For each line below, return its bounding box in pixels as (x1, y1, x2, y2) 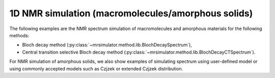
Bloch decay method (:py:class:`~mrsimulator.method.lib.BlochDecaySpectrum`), (22, 42, 192, 48)
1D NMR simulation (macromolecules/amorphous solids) (9, 8, 253, 19)
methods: (9, 32, 30, 38)
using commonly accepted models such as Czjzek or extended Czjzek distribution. (9, 65, 183, 71)
